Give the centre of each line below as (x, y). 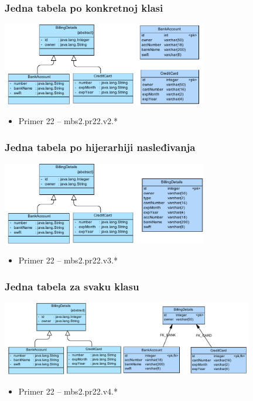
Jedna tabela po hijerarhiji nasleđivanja (100, 147)
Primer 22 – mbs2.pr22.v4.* (68, 391)
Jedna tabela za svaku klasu (72, 286)
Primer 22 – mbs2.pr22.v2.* (68, 121)
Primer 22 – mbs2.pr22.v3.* (68, 260)
